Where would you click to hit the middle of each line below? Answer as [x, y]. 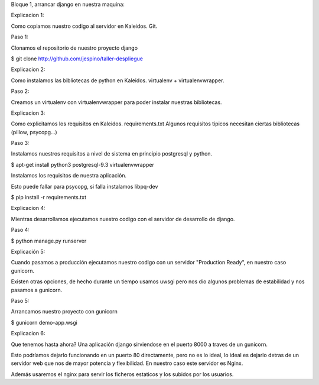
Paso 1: [20, 37]
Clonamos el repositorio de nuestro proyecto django [74, 48]
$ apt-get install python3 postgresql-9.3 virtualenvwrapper [83, 164]
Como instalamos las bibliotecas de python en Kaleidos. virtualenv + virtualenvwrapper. [118, 80]
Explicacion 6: [28, 334]
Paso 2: [20, 91]
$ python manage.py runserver [49, 241]
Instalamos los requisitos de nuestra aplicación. [69, 176]
